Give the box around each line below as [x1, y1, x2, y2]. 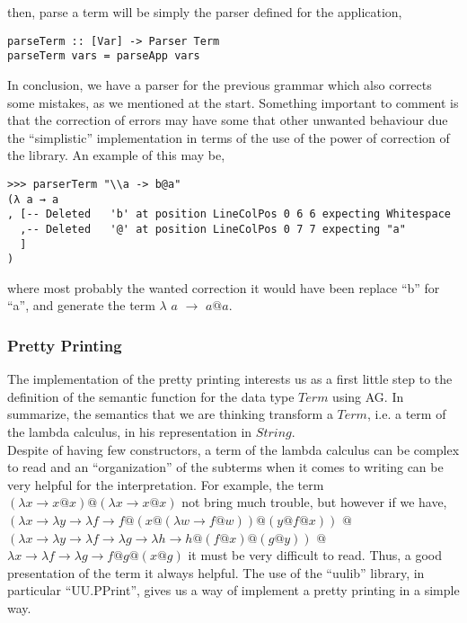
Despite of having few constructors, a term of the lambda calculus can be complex [7, 440, 460, 458]
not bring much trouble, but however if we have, [181, 493, 447, 512]
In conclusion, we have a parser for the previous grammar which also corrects [7, 75, 432, 93]
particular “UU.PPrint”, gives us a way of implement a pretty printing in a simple [7, 581, 460, 600]
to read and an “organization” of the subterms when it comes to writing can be [7, 458, 444, 476]
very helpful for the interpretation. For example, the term [7, 475, 324, 494]
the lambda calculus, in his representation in [7, 423, 252, 441]
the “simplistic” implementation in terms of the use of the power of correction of [7, 128, 450, 147]
